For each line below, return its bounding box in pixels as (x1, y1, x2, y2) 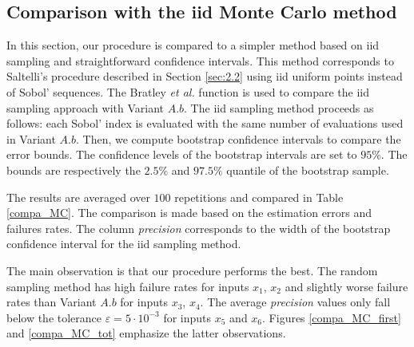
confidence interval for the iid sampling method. (6, 235, 241, 252)
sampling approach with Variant (6, 99, 164, 116)
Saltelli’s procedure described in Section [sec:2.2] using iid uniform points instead (6, 68, 403, 85)
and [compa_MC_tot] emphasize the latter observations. (6, 325, 286, 341)
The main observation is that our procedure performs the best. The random (6, 262, 378, 278)
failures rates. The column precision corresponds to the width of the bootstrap (6, 219, 391, 236)
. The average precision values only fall (200, 294, 391, 310)
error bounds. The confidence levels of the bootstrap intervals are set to (6, 146, 357, 163)
